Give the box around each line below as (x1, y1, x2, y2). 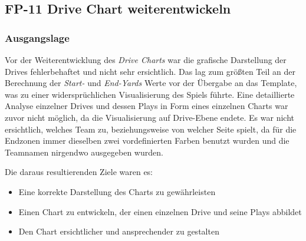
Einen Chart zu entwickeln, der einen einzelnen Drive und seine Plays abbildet (18, 205, 302, 217)
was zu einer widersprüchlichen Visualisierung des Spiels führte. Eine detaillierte (5, 88, 295, 100)
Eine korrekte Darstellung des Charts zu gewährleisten (18, 185, 216, 197)
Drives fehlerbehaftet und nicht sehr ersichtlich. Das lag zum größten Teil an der (5, 65, 295, 77)
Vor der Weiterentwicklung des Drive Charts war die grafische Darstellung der (5, 54, 287, 65)
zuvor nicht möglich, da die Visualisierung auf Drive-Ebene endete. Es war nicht (5, 111, 294, 123)
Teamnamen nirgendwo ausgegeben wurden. (5, 146, 163, 158)
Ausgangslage (5, 30, 70, 45)
